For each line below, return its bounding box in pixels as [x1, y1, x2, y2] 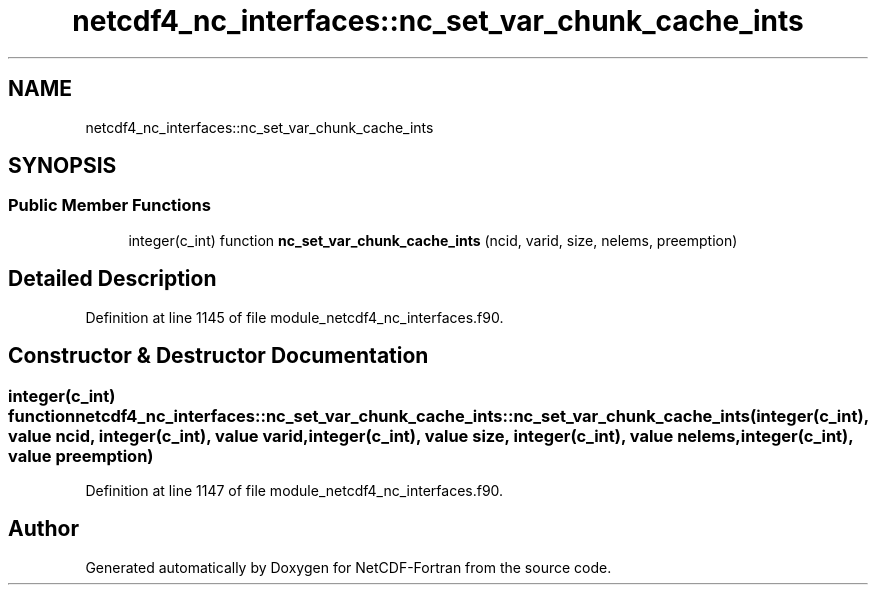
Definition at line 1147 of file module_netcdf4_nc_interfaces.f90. [85, 481, 504, 499]
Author [8, 516, 79, 542]
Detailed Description [8, 266, 217, 292]
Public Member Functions [8, 195, 211, 216]
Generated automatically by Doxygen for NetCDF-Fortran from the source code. [85, 558, 612, 576]
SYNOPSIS [8, 153, 117, 179]
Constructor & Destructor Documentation [8, 343, 429, 369]
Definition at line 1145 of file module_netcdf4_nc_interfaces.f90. [85, 308, 504, 326]
